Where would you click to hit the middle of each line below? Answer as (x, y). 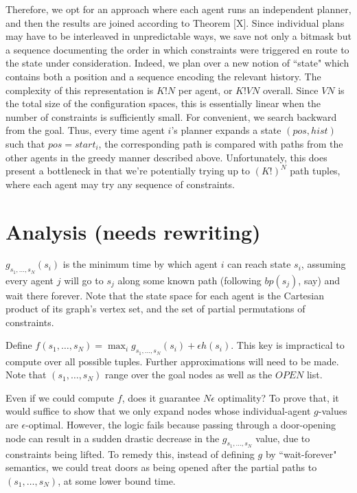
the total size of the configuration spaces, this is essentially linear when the (163, 103)
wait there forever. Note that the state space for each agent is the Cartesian (165, 295)
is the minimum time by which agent (140, 264)
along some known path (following (189, 280)
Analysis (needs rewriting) (133, 231)
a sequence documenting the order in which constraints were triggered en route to (177, 49)
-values (333, 411)
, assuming (323, 264)
